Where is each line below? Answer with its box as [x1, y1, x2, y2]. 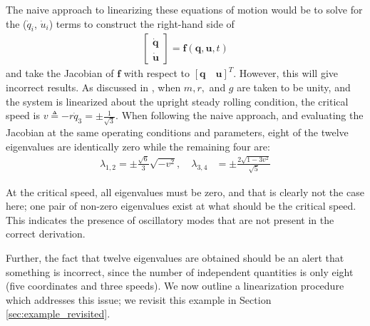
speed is [6, 108, 40, 123]
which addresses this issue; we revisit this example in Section [6, 292, 272, 307]
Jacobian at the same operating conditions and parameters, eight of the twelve [6, 124, 349, 139]
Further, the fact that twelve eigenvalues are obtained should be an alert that [6, 250, 344, 265]
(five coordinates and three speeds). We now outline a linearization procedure [6, 278, 344, 293]
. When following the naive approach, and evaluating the [115, 108, 364, 123]
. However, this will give [233, 66, 339, 81]
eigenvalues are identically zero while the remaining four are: [6, 138, 270, 153]
